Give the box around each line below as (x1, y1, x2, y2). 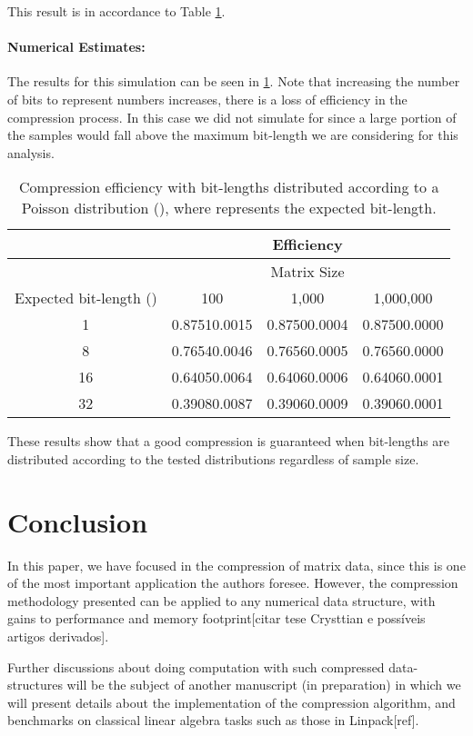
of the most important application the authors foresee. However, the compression (7, 573, 458, 592)
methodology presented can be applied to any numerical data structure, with (7, 591, 436, 610)
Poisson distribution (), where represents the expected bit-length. (21, 197, 437, 219)
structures (7, 675, 63, 694)
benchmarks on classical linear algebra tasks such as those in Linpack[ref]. (7, 711, 419, 730)
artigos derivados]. (7, 627, 109, 646)
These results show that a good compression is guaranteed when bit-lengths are (7, 432, 450, 451)
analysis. (7, 143, 55, 162)
